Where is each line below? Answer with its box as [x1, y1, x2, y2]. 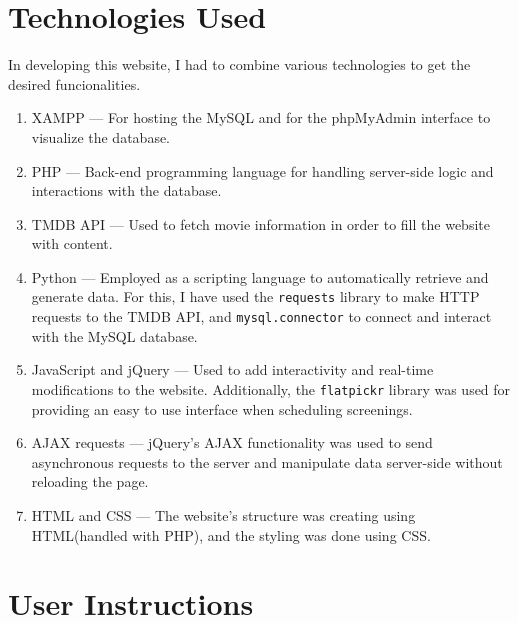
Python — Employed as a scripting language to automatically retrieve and [31, 266, 489, 287]
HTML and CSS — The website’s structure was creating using [31, 505, 416, 525]
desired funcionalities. [8, 73, 141, 94]
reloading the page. [31, 471, 149, 492]
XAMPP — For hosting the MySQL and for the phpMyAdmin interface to [31, 107, 491, 128]
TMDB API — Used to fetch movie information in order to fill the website [31, 213, 490, 234]
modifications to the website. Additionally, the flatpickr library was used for [31, 378, 511, 399]
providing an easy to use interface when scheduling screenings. [31, 398, 413, 419]
